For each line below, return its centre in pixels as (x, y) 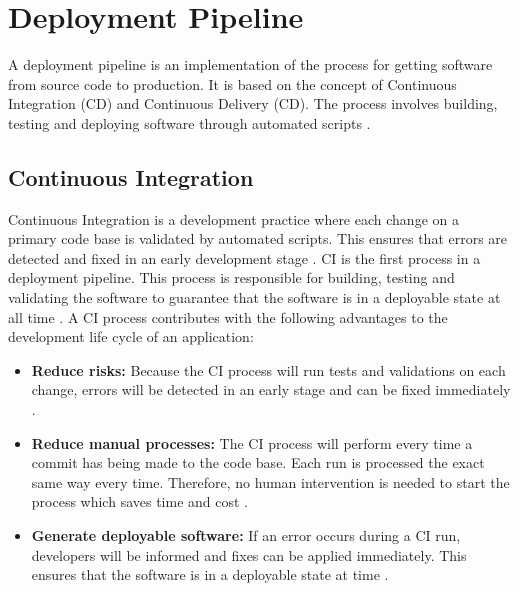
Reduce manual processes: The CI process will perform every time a (252, 442)
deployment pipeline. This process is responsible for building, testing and (231, 277)
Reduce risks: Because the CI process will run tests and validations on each (268, 369)
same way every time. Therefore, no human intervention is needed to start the (270, 481)
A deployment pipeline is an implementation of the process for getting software (250, 64)
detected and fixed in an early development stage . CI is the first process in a (244, 257)
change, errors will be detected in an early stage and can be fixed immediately (271, 389)
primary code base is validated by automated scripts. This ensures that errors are (258, 238)
